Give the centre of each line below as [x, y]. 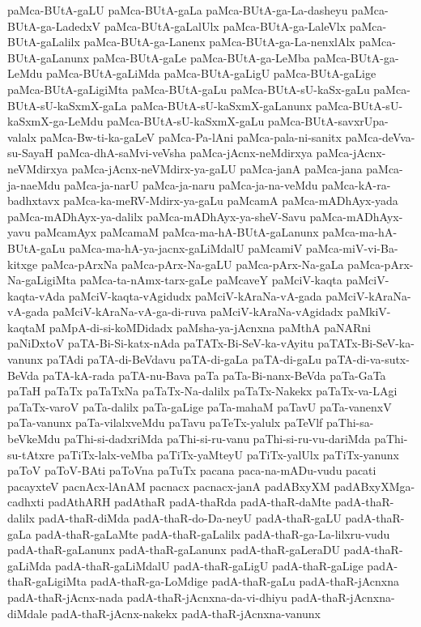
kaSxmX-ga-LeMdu [55, 121]
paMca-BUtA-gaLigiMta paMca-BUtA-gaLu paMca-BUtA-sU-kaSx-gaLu [189, 89]
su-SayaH [30, 153]
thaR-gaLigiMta [47, 581]
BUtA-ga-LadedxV [54, 26]
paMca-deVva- [380, 136]
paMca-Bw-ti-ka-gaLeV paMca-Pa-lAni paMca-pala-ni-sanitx [191, 136]
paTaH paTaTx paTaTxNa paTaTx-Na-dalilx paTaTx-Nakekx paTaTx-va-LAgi [202, 391]
